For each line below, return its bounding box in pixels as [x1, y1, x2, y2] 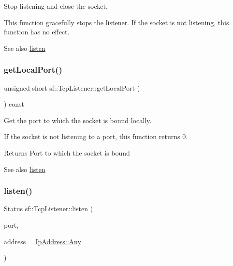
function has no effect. [4, 27, 70, 37]
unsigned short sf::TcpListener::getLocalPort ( [4, 82, 140, 93]
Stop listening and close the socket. [4, 1, 108, 11]
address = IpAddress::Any [4, 236, 81, 246]
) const [4, 99, 25, 109]
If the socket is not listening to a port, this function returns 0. [4, 131, 188, 141]
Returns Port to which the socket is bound [4, 147, 130, 157]
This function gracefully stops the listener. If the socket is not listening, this [4, 17, 229, 27]
